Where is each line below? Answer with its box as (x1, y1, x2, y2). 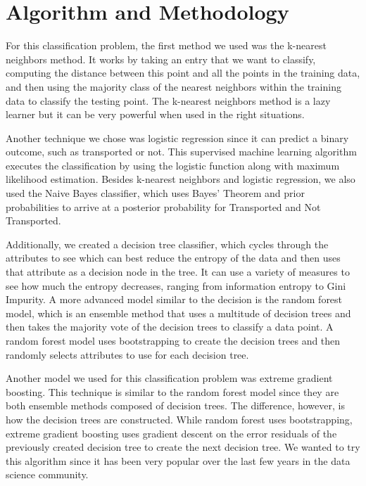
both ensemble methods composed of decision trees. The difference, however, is (6, 398, 345, 413)
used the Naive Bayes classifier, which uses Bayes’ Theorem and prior (6, 186, 305, 200)
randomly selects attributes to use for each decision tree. (6, 347, 249, 362)
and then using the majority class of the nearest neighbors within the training (6, 79, 341, 94)
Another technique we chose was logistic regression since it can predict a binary (6, 130, 349, 145)
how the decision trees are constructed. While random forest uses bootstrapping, (6, 411, 353, 426)
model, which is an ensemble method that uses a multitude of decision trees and (6, 305, 351, 320)
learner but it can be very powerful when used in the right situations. (6, 107, 305, 122)
